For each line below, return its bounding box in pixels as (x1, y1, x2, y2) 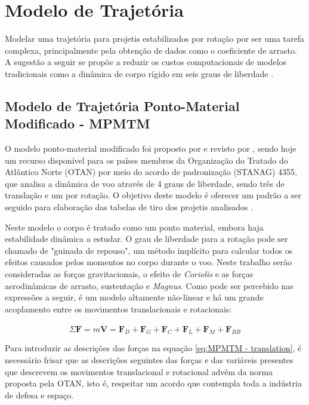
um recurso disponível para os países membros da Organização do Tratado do (5, 154, 288, 166)
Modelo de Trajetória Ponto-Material (5, 96, 240, 115)
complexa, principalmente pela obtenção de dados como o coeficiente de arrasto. (5, 44, 297, 56)
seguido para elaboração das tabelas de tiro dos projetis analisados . (5, 201, 254, 213)
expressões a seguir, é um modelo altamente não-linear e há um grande (5, 291, 264, 303)
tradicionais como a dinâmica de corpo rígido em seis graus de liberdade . (5, 67, 274, 79)
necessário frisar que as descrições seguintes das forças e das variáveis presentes (5, 354, 293, 366)
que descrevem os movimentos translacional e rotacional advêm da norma (5, 365, 273, 378)
